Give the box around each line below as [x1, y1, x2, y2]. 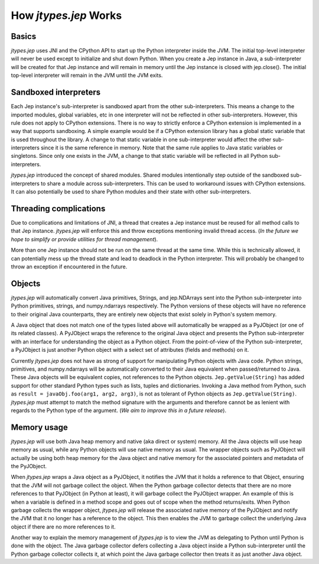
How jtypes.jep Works [11, 9, 122, 22]
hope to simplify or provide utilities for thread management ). [11, 235, 158, 242]
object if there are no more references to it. [11, 523, 116, 530]
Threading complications [11, 203, 106, 213]
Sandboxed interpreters [11, 87, 100, 98]
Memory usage [11, 422, 68, 432]
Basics [11, 31, 37, 41]
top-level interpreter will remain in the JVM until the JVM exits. [11, 72, 163, 79]
